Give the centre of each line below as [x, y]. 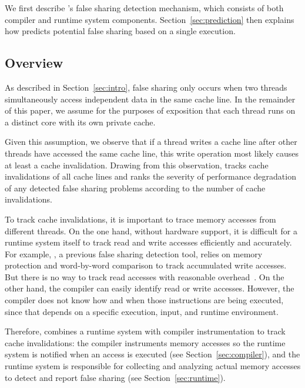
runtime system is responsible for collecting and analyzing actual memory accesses [153, 366]
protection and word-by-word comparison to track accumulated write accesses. [146, 265]
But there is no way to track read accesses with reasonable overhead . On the [145, 276]
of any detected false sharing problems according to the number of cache [135, 188]
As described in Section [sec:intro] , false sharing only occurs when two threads [146, 87]
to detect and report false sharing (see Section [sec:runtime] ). [115, 377]
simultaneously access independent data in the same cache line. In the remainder [150, 99]
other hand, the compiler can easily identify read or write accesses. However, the [150, 288]
